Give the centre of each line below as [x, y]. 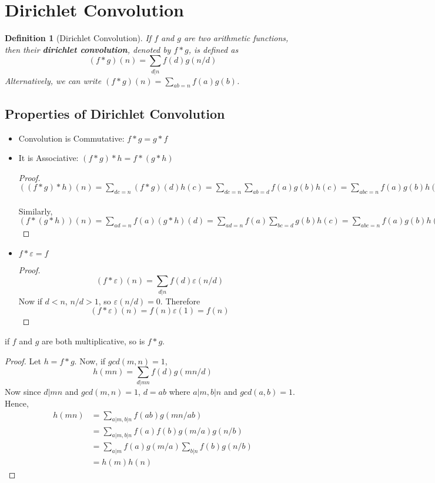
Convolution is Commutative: [71, 138]
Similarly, [36, 211]
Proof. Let [23, 360]
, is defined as [213, 49]
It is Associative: [48, 158]
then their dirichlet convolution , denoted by [88, 49]
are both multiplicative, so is [93, 341]
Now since [23, 392]
